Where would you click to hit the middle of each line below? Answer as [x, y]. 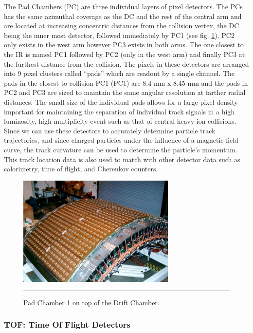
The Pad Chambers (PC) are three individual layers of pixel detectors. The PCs [123, 6]
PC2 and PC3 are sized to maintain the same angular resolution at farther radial [125, 92]
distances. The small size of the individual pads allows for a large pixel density [121, 102]
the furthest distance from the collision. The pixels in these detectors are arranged [126, 64]
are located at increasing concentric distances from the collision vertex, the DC [122, 26]
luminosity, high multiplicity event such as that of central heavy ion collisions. [120, 121]
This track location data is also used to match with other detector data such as [122, 159]
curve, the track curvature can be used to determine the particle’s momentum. [121, 149]
